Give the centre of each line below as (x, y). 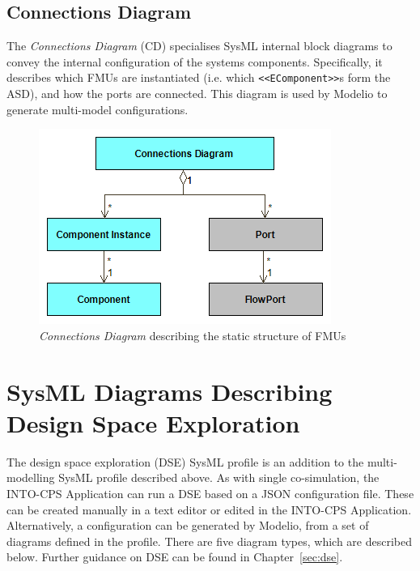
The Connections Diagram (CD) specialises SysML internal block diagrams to (199, 46)
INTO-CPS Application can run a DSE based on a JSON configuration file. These (210, 493)
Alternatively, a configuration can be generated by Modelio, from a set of (188, 525)
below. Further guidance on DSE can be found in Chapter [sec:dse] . (175, 557)
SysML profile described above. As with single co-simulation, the (219, 477)
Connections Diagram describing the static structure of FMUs (193, 335)
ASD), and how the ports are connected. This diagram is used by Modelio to (197, 94)
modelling (31, 477)
